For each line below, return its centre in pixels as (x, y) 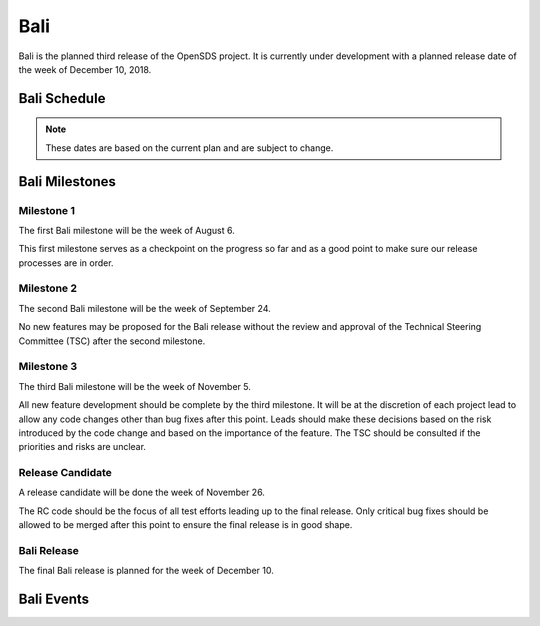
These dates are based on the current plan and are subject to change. (189, 147)
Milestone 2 (47, 288)
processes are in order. (66, 262)
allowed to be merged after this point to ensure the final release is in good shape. (185, 525)
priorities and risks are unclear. (82, 447)
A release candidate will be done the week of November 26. (141, 492)
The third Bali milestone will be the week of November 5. (135, 386)
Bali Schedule (62, 98)
